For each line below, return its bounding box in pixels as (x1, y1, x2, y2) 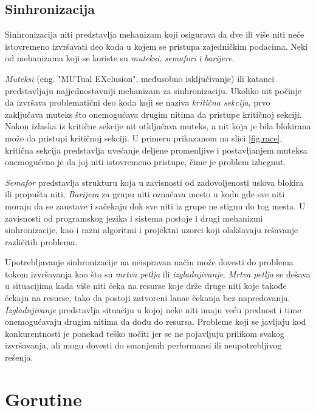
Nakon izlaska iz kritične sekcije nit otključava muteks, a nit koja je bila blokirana (5, 120, 311, 132)
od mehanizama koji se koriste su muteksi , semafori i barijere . (5, 52, 235, 64)
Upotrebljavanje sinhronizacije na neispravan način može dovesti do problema (5, 256, 294, 268)
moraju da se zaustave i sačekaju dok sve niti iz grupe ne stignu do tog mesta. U (5, 199, 306, 212)
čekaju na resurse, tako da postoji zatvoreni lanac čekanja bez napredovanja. (5, 291, 290, 304)
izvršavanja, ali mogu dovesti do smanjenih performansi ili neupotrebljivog (5, 339, 282, 352)
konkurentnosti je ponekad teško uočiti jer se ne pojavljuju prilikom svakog (5, 327, 284, 339)
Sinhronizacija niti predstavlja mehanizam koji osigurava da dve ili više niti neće (5, 28, 304, 41)
